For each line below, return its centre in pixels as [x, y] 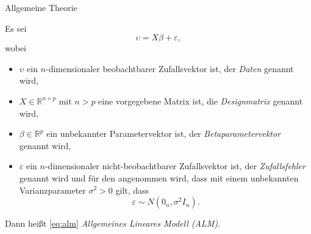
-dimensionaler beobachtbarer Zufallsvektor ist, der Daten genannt [170, 68]
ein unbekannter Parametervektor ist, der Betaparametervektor [164, 133]
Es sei [16, 28]
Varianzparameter [52, 190]
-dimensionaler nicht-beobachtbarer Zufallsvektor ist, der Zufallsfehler [175, 166]
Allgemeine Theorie [41, 7]
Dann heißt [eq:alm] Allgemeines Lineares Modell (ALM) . [113, 223]
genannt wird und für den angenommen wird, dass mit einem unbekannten [159, 177]
